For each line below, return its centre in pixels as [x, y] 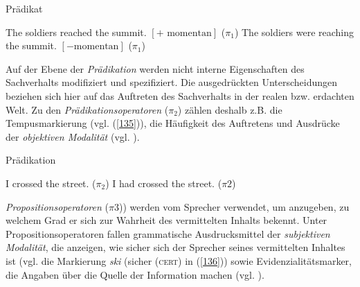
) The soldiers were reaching [294, 32]
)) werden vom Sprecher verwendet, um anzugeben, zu [234, 206]
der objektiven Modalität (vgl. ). [73, 136]
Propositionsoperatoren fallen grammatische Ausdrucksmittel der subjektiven [168, 233]
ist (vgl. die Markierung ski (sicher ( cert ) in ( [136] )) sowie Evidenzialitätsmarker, [179, 260]
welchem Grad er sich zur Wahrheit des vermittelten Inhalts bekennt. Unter [166, 220]
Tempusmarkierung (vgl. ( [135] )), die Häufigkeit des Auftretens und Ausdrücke [173, 123]
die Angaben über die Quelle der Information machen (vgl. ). [135, 274]
